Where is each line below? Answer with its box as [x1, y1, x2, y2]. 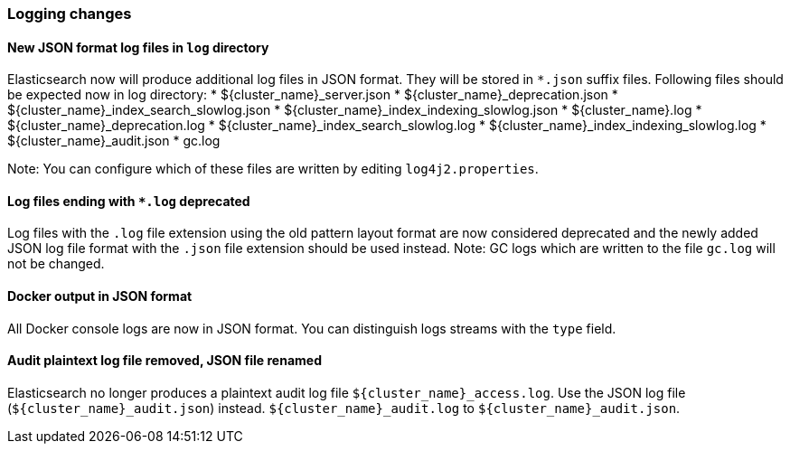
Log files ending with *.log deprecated [7, 193, 250, 209]
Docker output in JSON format [7, 288, 193, 305]
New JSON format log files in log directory [7, 39, 269, 55]
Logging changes [7, 5, 132, 23]
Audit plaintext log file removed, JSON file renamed [7, 352, 322, 369]
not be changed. [7, 256, 105, 272]
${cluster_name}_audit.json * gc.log [7, 133, 221, 149]
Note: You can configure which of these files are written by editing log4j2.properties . [7, 161, 539, 177]
